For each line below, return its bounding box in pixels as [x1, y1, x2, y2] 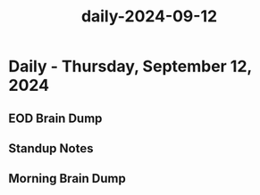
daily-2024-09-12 [80, 6, 218, 27]
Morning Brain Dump [8, 171, 126, 186]
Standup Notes [8, 141, 94, 156]
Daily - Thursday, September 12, [8, 56, 252, 77]
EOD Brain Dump [8, 110, 103, 126]
